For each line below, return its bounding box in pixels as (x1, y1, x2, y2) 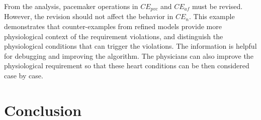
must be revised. (192, 1, 243, 11)
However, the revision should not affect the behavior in (4, 11, 173, 22)
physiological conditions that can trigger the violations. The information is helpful (4, 41, 257, 51)
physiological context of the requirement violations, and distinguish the (4, 31, 223, 41)
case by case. (4, 70, 43, 81)
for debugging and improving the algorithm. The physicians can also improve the (4, 50, 253, 61)
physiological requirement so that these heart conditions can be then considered (4, 60, 249, 71)
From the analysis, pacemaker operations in (4, 1, 138, 11)
